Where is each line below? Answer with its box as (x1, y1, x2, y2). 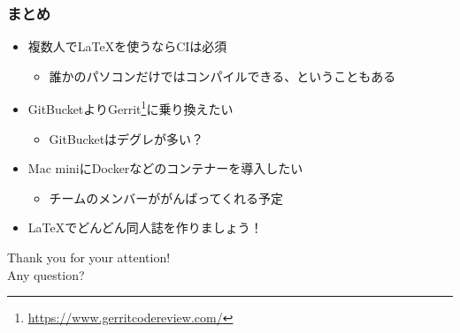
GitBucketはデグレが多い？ (49, 129, 204, 148)
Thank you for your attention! (7, 248, 171, 267)
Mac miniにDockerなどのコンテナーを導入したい (27, 159, 303, 178)
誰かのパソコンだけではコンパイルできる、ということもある (49, 66, 396, 85)
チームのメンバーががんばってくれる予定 (49, 188, 284, 207)
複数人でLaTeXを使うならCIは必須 (27, 37, 227, 56)
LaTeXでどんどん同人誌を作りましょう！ (27, 218, 263, 237)
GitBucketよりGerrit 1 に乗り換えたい (27, 97, 234, 118)
